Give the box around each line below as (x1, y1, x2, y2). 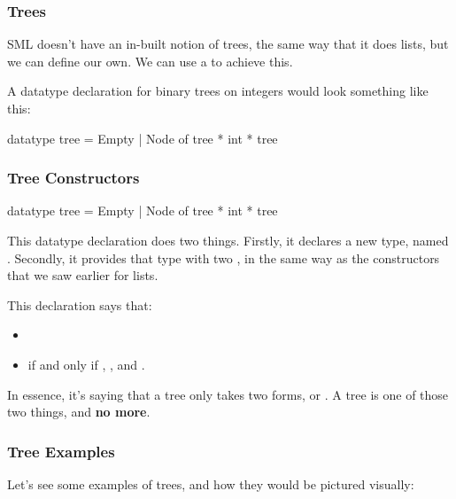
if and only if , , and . (27, 355, 145, 373)
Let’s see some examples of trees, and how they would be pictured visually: (7, 474, 414, 493)
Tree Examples (7, 440, 115, 462)
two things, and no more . (7, 402, 151, 421)
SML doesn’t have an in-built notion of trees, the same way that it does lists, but (7, 35, 449, 53)
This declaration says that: (7, 295, 152, 314)
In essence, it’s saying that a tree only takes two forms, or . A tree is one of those (7, 385, 449, 403)
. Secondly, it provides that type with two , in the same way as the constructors (7, 248, 440, 267)
